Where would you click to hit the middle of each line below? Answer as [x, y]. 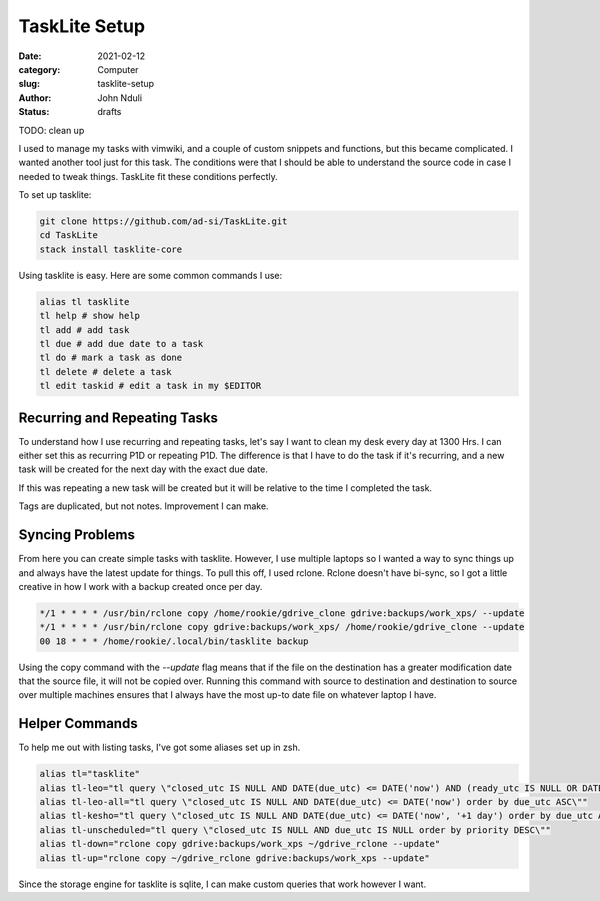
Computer [118, 69]
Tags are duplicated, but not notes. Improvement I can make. [143, 506]
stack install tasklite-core [111, 249]
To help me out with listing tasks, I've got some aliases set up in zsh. [159, 747]
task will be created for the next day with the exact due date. [143, 469]
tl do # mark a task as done [111, 358]
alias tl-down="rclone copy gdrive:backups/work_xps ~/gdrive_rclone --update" [240, 844]
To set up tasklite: [55, 195]
